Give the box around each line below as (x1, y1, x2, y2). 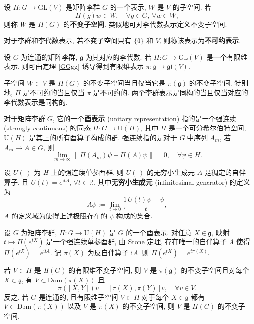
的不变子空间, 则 (122, 301, 175, 311)
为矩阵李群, (21, 227, 57, 237)
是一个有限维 (206, 51, 248, 62)
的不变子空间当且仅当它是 (83, 77, 165, 87)
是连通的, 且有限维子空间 (38, 291, 118, 302)
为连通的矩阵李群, (21, 51, 78, 62)
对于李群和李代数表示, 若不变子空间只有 (4, 35, 132, 45)
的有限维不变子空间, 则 (69, 265, 141, 275)
